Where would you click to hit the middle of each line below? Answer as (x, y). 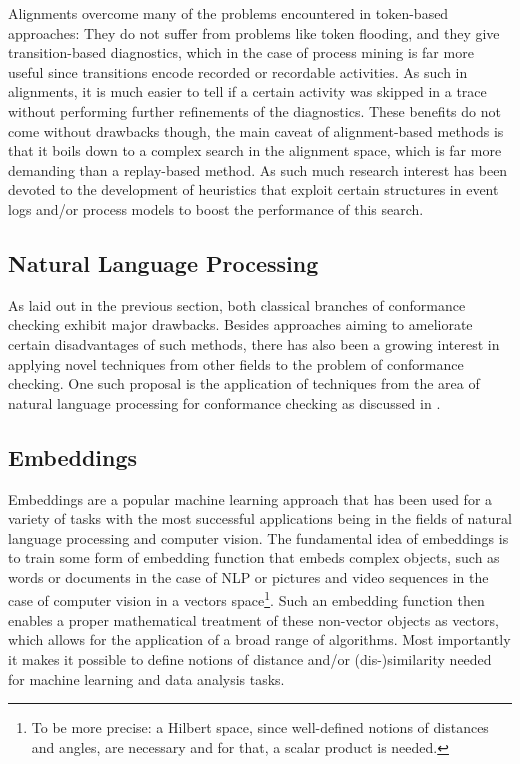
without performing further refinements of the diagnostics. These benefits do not (254, 110)
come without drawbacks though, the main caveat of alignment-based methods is (256, 130)
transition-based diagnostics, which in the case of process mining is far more (241, 52)
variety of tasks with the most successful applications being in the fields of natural (260, 518)
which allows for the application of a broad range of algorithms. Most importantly (259, 639)
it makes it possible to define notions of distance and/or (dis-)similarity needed (250, 658)
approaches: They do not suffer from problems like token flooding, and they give (254, 32)
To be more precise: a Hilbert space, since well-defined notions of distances (260, 727)
